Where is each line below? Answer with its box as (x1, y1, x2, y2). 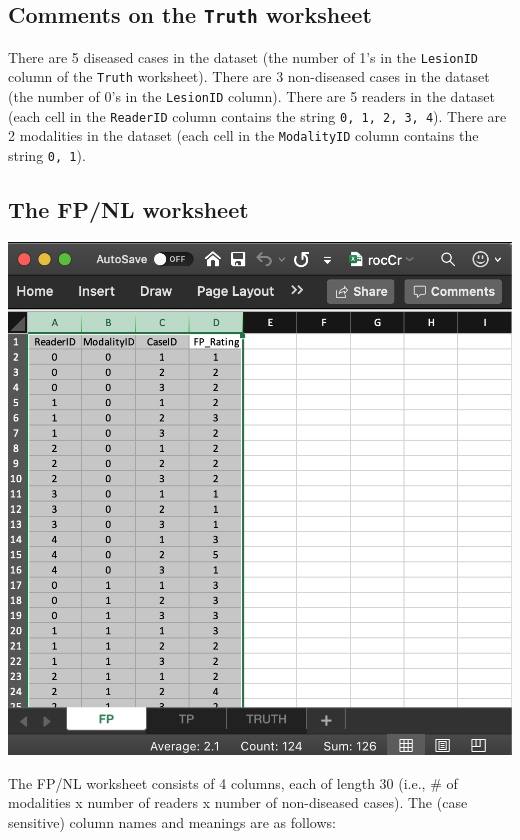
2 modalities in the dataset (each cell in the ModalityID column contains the (8, 125, 479, 146)
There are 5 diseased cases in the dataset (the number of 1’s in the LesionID (8, 46, 479, 67)
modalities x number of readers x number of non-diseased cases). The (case (8, 792, 468, 813)
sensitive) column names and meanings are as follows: (8, 811, 336, 832)
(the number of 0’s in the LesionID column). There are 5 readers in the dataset (8, 86, 496, 107)
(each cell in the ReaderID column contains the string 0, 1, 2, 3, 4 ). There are (8, 105, 507, 126)
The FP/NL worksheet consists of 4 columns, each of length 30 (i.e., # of (8, 772, 458, 793)
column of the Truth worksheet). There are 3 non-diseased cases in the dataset (8, 66, 490, 87)
